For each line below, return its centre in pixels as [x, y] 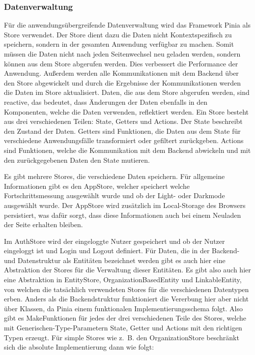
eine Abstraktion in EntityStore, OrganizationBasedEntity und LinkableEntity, [123, 280]
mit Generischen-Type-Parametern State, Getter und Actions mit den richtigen [123, 328]
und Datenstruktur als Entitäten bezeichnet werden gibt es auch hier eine [115, 260]
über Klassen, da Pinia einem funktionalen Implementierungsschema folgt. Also [124, 308]
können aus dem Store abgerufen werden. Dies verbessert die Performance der [121, 63]
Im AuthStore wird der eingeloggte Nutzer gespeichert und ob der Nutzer [114, 241]
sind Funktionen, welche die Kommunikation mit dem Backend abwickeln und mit [127, 150]
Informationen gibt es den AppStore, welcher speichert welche [97, 186]
